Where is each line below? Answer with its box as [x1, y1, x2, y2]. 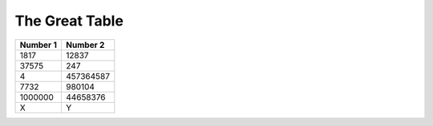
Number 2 [65, 39, 105, 50]
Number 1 [19, 39, 58, 50]
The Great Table [14, 12, 124, 30]
